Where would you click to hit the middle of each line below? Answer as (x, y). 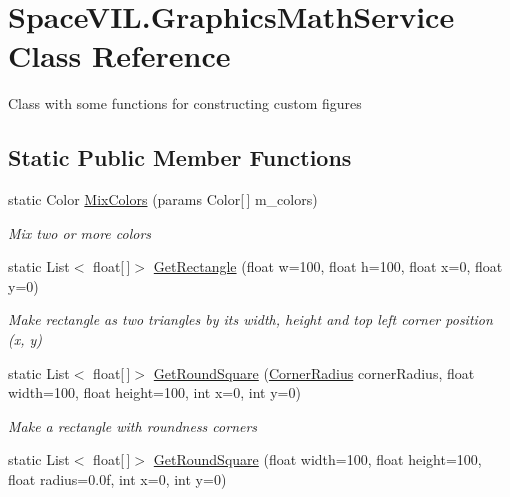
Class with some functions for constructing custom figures (185, 103)
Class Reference (119, 55)
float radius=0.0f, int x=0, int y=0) (117, 479)
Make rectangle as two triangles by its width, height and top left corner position (250, 319)
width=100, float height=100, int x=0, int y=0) (154, 392)
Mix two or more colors (80, 232)
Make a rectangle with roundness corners (133, 425)
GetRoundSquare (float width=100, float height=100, (317, 459)
